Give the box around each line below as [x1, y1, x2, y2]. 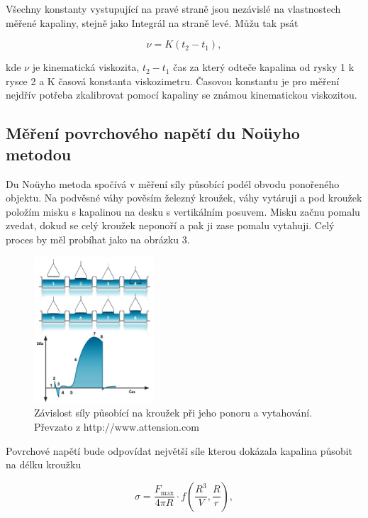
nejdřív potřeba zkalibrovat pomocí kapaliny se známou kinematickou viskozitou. [6, 87, 357, 102]
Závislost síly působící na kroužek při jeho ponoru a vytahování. [34, 405, 313, 420]
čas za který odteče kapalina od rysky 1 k [173, 60, 355, 75]
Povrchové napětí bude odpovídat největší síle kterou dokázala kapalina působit [6, 443, 353, 458]
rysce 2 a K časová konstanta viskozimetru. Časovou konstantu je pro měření [6, 73, 340, 88]
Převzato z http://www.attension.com [34, 419, 199, 434]
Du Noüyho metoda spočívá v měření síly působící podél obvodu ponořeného [6, 176, 340, 191]
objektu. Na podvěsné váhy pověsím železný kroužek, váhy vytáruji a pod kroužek [6, 190, 362, 205]
